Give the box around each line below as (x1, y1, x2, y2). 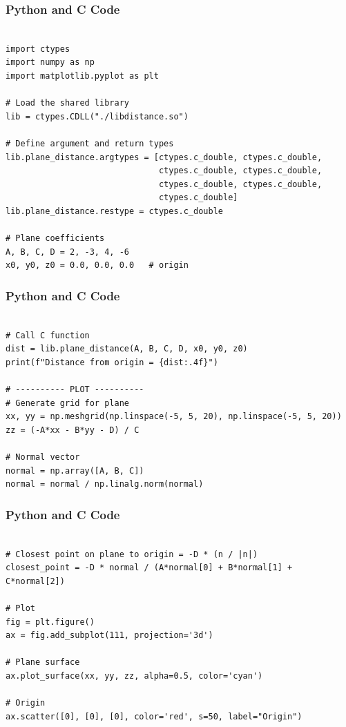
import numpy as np (6, 57, 95, 68)
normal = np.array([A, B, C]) (6, 465, 144, 476)
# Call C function (6, 330, 90, 340)
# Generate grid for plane (6, 398, 129, 408)
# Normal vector (6, 452, 80, 463)
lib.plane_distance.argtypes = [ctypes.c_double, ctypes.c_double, (6, 152, 323, 162)
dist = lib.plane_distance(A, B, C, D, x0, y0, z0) (6, 344, 248, 354)
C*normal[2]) (6, 576, 65, 586)
